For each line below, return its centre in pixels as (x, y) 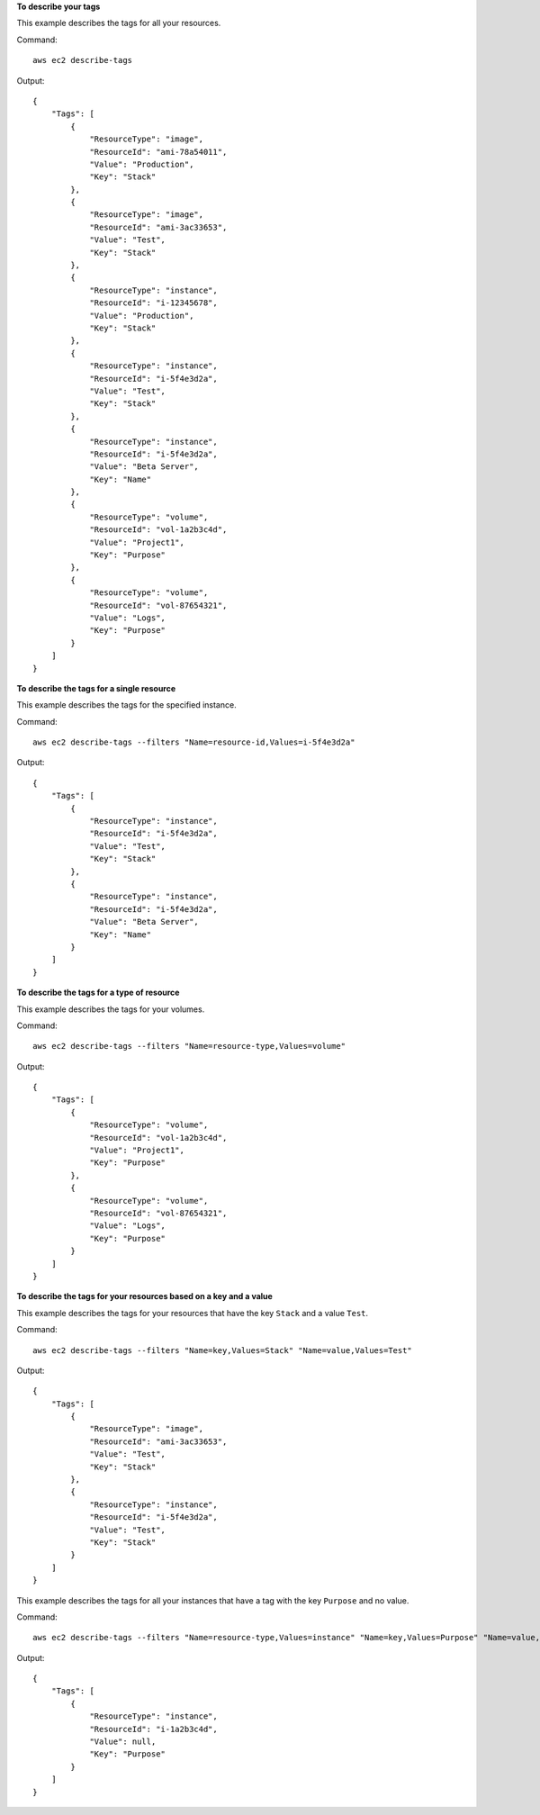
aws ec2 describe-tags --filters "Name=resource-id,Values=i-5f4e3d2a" (194, 742)
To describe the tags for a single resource (96, 688)
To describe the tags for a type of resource (98, 993)
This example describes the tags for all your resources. (119, 23)
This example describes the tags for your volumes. (111, 1009)
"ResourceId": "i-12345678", (153, 303)
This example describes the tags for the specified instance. (127, 705)
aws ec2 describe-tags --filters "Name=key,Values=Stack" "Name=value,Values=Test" (223, 1350)
